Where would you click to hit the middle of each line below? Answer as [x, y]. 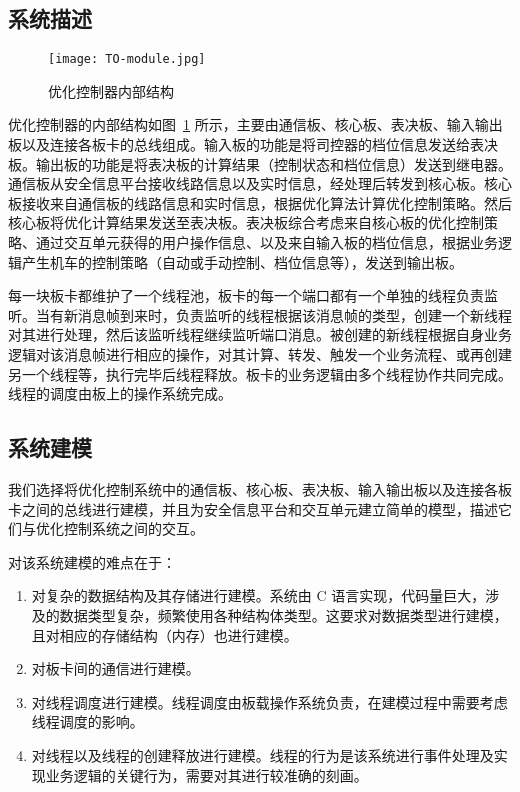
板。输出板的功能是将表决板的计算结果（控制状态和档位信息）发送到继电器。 [260, 163]
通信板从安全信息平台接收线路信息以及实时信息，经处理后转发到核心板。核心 [260, 183]
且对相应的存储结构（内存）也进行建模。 [164, 634]
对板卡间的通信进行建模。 [115, 668]
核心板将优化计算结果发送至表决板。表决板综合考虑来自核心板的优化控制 [246, 222]
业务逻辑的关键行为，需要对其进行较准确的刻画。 [206, 774]
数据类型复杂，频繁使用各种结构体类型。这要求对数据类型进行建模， [283, 614]
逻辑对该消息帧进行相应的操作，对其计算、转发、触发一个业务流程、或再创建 [260, 353]
